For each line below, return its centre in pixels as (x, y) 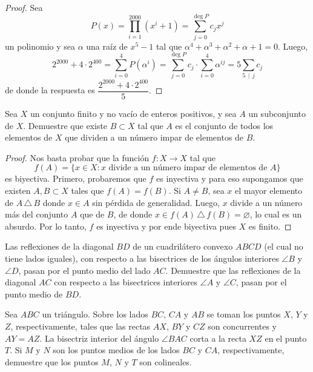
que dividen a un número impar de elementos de (154, 137)
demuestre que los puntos (52, 361)
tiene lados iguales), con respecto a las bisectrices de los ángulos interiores (142, 258)
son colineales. (166, 361)
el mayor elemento (269, 190)
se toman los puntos (244, 314)
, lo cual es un (276, 214)
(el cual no (284, 246)
